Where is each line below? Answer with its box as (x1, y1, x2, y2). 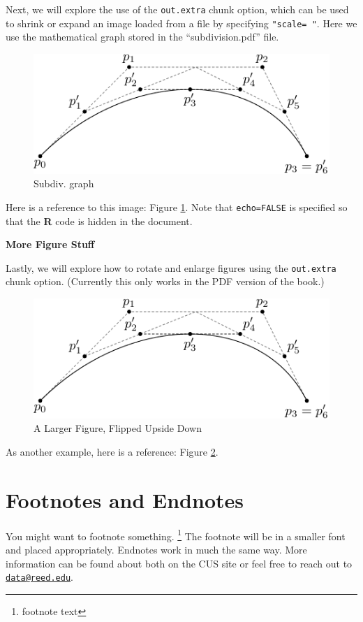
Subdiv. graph (34, 176, 94, 191)
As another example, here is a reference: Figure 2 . (6, 444, 218, 458)
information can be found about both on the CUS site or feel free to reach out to (6, 556, 353, 570)
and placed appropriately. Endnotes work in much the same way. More (6, 542, 307, 556)
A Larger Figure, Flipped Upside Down (34, 421, 202, 435)
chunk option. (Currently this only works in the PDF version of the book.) (6, 274, 325, 289)
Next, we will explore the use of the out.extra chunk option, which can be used (6, 2, 349, 16)
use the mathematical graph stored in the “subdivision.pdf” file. (6, 29, 279, 44)
